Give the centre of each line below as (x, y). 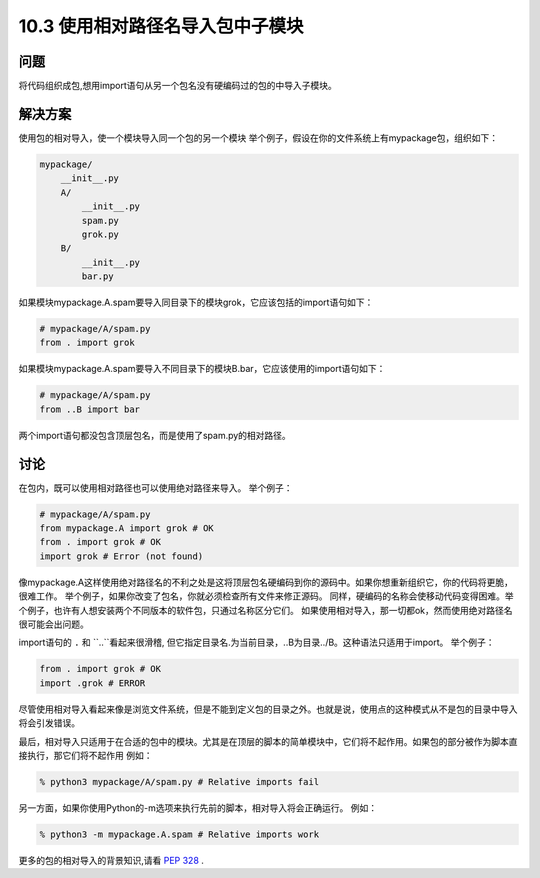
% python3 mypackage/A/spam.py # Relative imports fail (179, 781)
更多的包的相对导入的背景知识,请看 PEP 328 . (111, 860)
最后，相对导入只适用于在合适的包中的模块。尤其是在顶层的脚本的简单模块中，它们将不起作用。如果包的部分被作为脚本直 (268, 741)
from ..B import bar (89, 409)
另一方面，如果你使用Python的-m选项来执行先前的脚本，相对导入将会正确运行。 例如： (198, 807)
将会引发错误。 (49, 723)
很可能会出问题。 (53, 624)
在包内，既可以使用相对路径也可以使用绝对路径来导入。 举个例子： (155, 487)
